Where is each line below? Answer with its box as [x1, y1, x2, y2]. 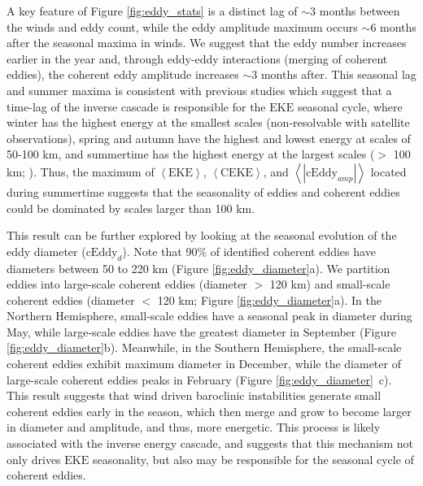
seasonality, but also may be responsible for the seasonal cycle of [92, 450, 414, 467]
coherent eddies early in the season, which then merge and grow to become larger [7, 402, 412, 419]
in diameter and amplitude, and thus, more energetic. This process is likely [7, 419, 381, 436]
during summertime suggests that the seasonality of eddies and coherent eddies [7, 183, 400, 200]
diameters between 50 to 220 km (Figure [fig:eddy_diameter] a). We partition [7, 259, 390, 276]
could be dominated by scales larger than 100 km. [7, 199, 255, 216]
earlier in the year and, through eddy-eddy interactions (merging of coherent [7, 50, 388, 67]
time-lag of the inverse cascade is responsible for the [7, 98, 266, 115]
